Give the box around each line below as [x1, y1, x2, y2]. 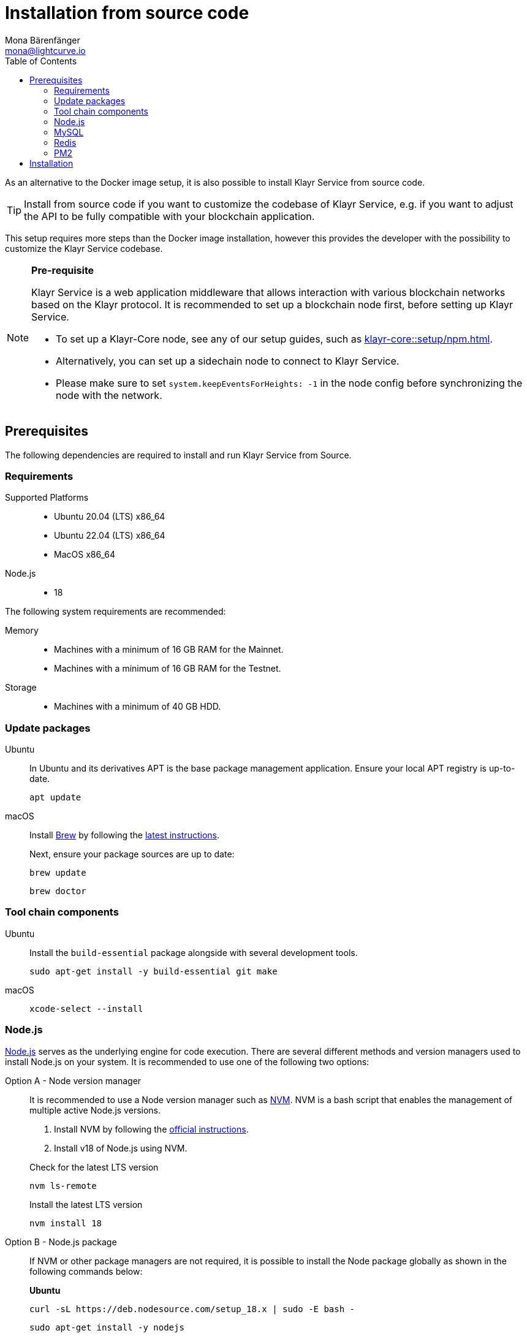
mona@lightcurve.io [5, 45, 86, 56]
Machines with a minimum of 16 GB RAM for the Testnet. [54, 663, 281, 674]
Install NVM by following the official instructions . [54, 1123, 249, 1134]
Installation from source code [5, 2, 249, 23]
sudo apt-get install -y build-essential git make [29, 966, 278, 976]
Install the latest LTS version [29, 1199, 143, 1210]
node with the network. [56, 389, 162, 401]
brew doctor [29, 886, 86, 897]
